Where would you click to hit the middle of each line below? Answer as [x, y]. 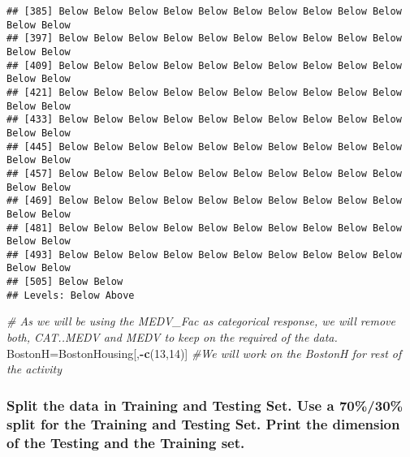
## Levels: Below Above [71, 295]
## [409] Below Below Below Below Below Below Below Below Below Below [204, 65]
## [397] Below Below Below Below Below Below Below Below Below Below [204, 39]
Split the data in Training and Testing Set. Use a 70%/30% [205, 405]
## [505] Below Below [65, 282]
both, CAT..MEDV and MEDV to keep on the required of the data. [172, 337]
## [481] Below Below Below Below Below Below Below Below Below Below [204, 228]
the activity [34, 369]
